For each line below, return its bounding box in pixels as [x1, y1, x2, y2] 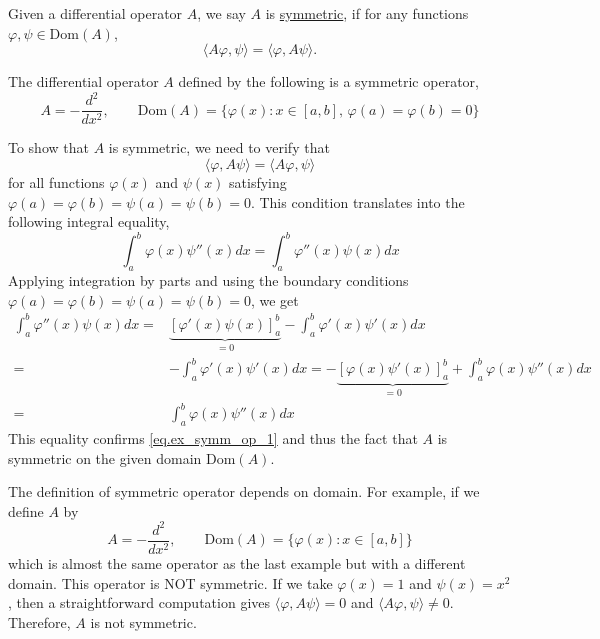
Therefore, [8, 611, 71, 632]
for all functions [8, 171, 105, 192]
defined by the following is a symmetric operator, [178, 71, 479, 92]
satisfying [229, 171, 287, 192]
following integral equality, [8, 211, 170, 232]
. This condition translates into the [250, 191, 465, 212]
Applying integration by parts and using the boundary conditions [8, 270, 409, 291]
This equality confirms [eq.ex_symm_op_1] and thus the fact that [8, 428, 418, 449]
